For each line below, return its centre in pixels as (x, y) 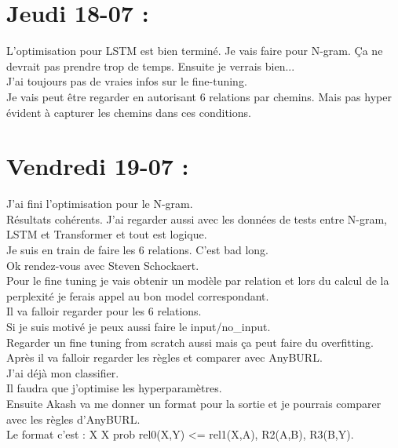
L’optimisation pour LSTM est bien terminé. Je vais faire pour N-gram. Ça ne (195, 51)
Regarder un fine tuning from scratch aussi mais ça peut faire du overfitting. (190, 342)
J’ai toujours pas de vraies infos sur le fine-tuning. (127, 81)
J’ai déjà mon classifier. (63, 372)
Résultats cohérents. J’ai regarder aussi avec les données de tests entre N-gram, (197, 219)
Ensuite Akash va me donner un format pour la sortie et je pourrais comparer (194, 403)
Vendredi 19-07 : (98, 166)
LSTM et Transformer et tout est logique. (107, 234)
